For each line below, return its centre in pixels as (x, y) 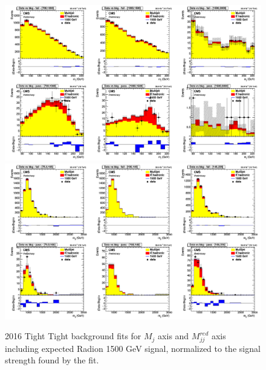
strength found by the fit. (52, 360)
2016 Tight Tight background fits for (73, 336)
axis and (174, 336)
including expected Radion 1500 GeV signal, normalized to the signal (133, 348)
